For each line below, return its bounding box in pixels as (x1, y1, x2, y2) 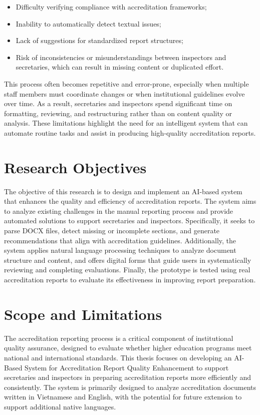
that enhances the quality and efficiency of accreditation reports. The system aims (4, 196, 256, 206)
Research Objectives (4, 157, 147, 177)
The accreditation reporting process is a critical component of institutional (4, 332, 233, 343)
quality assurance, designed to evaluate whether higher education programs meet (4, 342, 252, 353)
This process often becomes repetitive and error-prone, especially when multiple (4, 78, 249, 89)
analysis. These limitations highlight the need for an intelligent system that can (4, 118, 248, 128)
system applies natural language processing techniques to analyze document (4, 245, 236, 255)
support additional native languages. (4, 401, 116, 411)
